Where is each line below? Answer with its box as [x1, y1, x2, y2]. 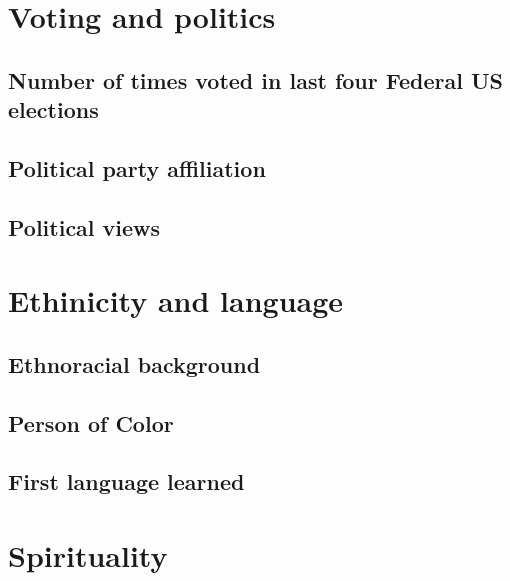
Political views [8, 211, 161, 242]
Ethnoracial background [8, 348, 261, 379]
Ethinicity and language [8, 280, 344, 321]
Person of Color [8, 407, 174, 438]
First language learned [8, 466, 245, 497]
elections [8, 94, 99, 125]
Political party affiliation [8, 152, 266, 183]
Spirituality [8, 535, 168, 576]
